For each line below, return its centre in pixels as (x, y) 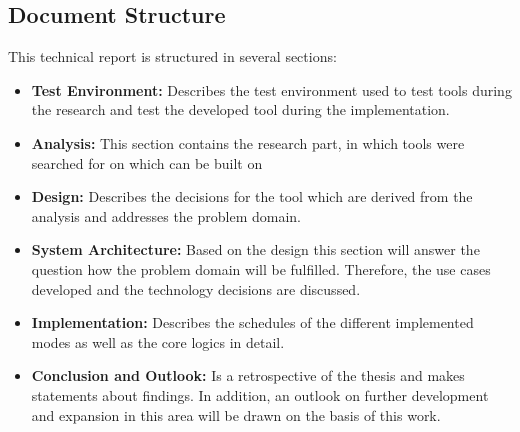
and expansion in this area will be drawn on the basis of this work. (236, 414)
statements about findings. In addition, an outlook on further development (260, 394)
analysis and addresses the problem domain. (166, 215)
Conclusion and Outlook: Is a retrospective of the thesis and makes (248, 375)
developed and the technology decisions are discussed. (196, 288)
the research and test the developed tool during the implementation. (240, 109)
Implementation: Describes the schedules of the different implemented (252, 322)
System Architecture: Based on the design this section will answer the (255, 249)
